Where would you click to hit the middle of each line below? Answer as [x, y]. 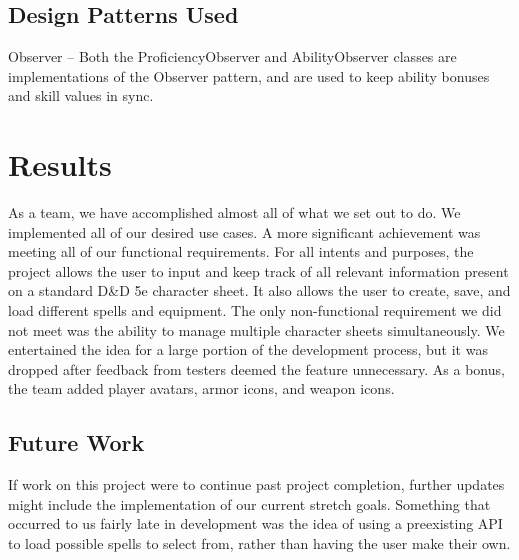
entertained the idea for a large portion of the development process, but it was [248, 349]
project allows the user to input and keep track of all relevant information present [258, 270]
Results [60, 164]
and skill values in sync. [81, 95]
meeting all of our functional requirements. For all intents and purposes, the [241, 251]
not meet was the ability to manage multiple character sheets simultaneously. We [256, 329]
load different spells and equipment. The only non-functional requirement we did [255, 310]
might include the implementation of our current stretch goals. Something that [249, 503]
